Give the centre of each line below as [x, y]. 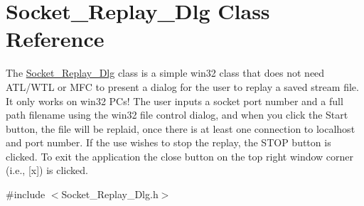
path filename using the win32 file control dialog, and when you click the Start [177, 115]
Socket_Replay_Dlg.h [110, 194]
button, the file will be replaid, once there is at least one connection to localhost [181, 128]
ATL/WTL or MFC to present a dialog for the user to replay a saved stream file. [182, 86]
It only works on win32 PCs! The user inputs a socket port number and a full [175, 101]
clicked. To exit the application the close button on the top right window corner [180, 156]
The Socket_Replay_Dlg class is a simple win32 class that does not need [165, 73]
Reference [55, 39]
